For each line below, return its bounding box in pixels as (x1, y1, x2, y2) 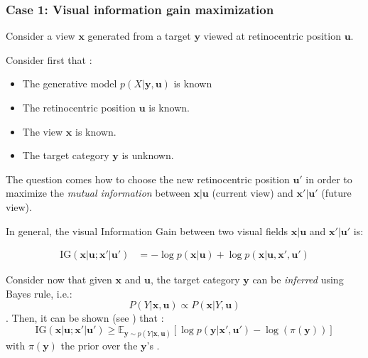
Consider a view (6, 28, 75, 43)
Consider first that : (6, 52, 92, 67)
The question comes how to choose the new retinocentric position (6, 171, 290, 186)
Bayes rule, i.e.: (6, 286, 72, 300)
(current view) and (212, 185, 293, 200)
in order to (305, 171, 352, 186)
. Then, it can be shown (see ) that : (6, 310, 164, 325)
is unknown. (121, 148, 174, 163)
